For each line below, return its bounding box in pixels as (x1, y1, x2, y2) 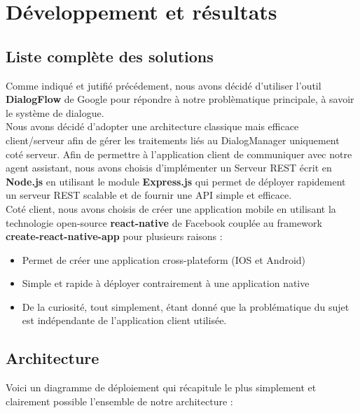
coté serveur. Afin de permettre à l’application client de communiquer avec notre (6, 146, 352, 161)
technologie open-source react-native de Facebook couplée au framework (6, 215, 322, 230)
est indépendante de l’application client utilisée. (22, 313, 227, 328)
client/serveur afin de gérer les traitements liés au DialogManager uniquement (6, 132, 340, 147)
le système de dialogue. (6, 105, 104, 120)
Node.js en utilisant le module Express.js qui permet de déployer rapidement (6, 174, 346, 188)
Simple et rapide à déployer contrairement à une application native (22, 276, 310, 290)
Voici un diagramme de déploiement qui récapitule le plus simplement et (6, 380, 317, 395)
